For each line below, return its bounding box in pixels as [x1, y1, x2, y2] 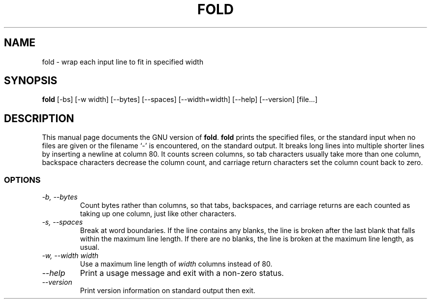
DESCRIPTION [4, 112, 74, 125]
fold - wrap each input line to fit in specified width [42, 57, 204, 66]
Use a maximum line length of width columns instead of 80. [80, 260, 273, 269]
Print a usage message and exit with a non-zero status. [80, 268, 284, 278]
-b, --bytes [42, 193, 78, 202]
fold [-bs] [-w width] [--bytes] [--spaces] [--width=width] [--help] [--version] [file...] [42, 95, 318, 104]
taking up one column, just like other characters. [80, 209, 237, 218]
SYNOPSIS [4, 74, 58, 87]
